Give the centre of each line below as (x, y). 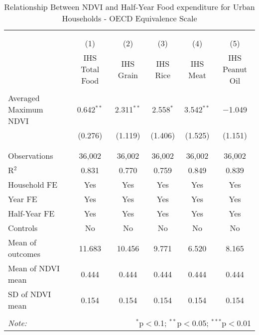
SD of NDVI (30, 294)
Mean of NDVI (34, 268)
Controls (23, 228)
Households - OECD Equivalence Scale (129, 18)
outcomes (24, 254)
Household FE (33, 184)
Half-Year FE (31, 213)
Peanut (235, 69)
